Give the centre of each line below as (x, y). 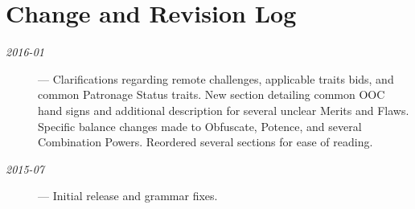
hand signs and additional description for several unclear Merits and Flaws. (224, 110)
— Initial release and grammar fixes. (128, 196)
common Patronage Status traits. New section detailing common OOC (212, 94)
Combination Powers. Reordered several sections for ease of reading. (205, 142)
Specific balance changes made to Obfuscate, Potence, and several (200, 126)
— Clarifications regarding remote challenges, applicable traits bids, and (216, 78)
